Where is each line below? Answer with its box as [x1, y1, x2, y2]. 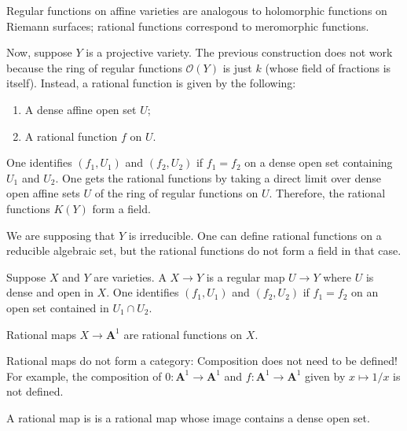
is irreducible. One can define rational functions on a [128, 227, 382, 243]
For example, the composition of [6, 367, 162, 384]
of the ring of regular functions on [94, 185, 258, 201]
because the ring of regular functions [6, 59, 182, 76]
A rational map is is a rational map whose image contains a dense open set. [6, 409, 370, 425]
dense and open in [6, 284, 93, 300]
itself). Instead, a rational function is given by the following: [6, 75, 296, 91]
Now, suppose [6, 44, 72, 61]
